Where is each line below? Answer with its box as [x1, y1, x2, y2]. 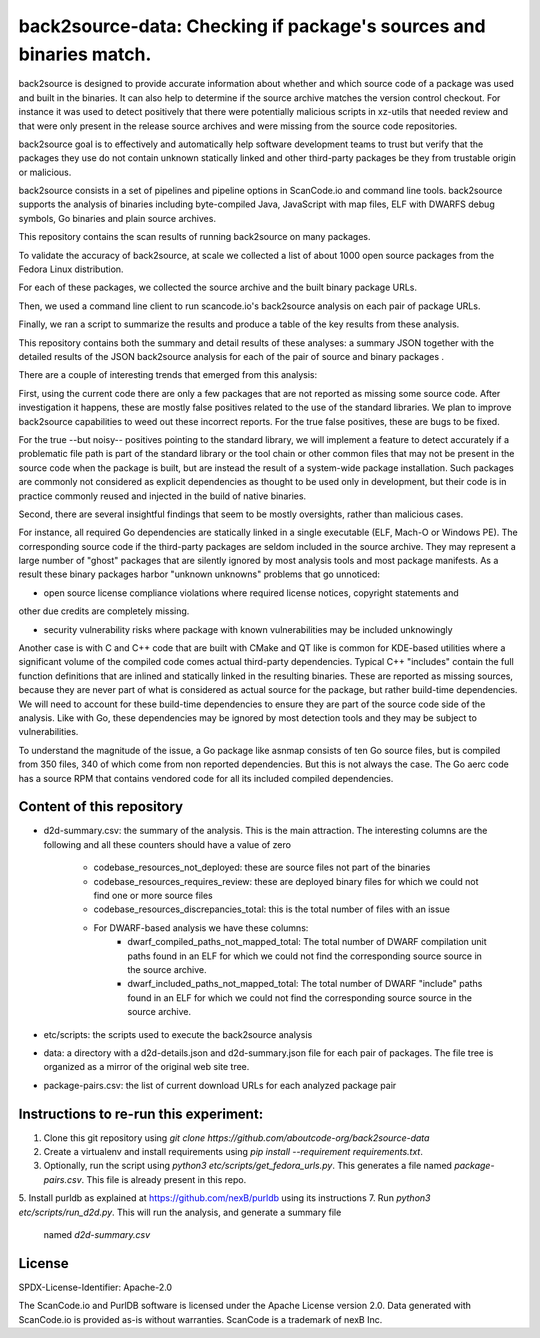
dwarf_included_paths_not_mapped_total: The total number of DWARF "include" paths [127, 978, 483, 990]
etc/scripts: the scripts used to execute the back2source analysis [43, 1028, 313, 1040]
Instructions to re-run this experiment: [18, 1105, 264, 1122]
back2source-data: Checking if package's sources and [18, 15, 486, 37]
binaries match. [18, 43, 152, 65]
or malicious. [18, 166, 72, 178]
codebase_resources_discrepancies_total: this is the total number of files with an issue [93, 903, 450, 915]
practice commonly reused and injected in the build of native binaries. [18, 490, 307, 502]
